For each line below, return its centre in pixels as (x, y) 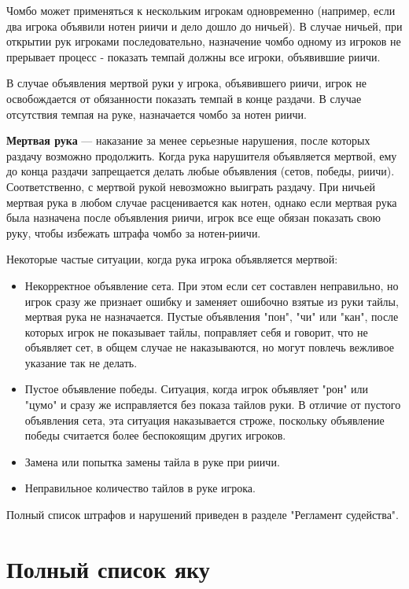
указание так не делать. (81, 362)
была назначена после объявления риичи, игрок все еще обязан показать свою (194, 217)
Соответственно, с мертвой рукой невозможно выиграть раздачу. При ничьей (191, 186)
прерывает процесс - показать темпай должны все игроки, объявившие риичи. (193, 56)
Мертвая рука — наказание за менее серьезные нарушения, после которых (188, 140)
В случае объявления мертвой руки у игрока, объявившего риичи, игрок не (186, 83)
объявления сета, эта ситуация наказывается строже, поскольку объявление (204, 420)
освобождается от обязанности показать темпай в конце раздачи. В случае (184, 98)
